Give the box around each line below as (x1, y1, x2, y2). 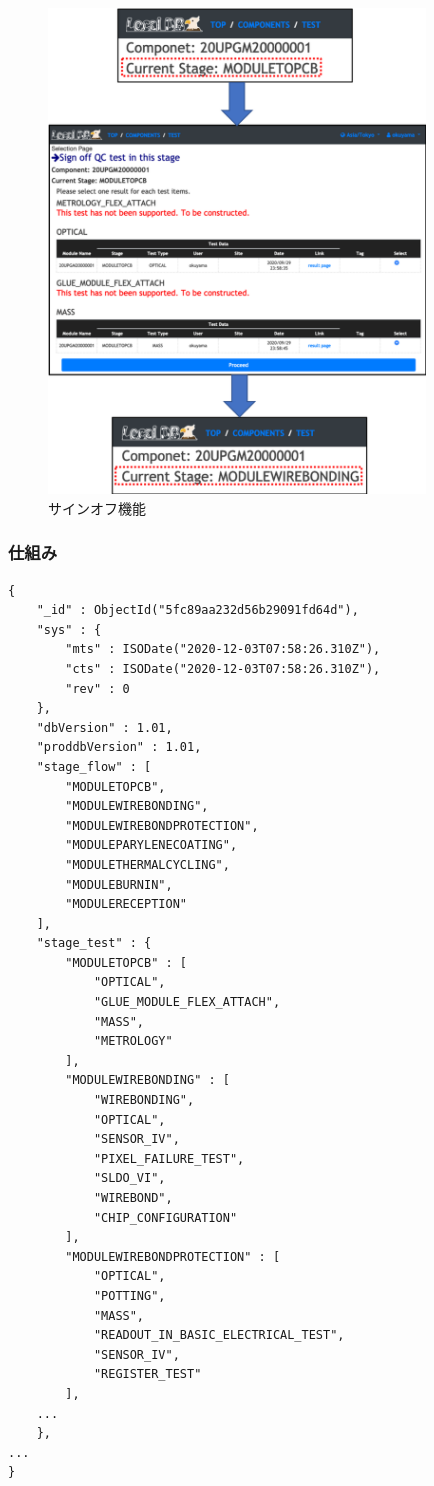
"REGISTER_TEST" (93, 1367, 202, 1382)
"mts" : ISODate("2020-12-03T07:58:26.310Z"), (65, 642, 381, 657)
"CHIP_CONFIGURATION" (93, 1210, 238, 1225)
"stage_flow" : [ (36, 759, 152, 774)
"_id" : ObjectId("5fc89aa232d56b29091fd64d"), (36, 603, 359, 618)
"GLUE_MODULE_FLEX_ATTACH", (93, 995, 281, 1010)
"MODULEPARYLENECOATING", (65, 838, 238, 853)
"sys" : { (36, 622, 102, 637)
